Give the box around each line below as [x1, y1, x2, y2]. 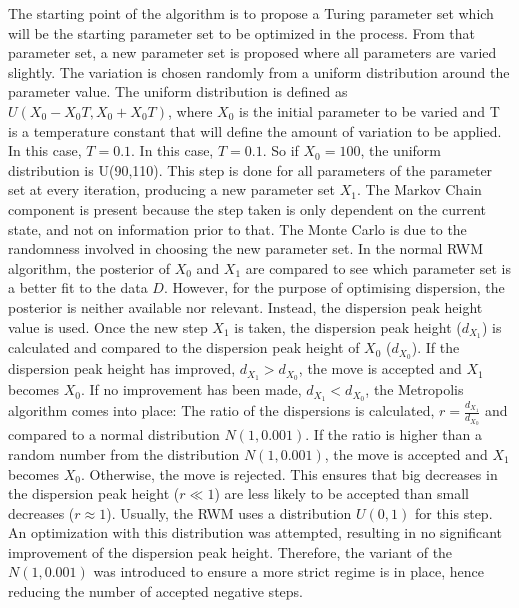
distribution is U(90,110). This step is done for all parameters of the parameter [8, 159, 493, 180]
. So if [262, 140, 299, 161]
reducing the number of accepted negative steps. [8, 581, 303, 602]
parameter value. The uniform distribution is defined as [8, 81, 348, 102]
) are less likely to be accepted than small [214, 483, 469, 504]
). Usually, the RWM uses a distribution [106, 502, 352, 523]
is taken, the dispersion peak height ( [234, 316, 462, 337]
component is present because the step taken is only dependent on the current [8, 198, 487, 219]
